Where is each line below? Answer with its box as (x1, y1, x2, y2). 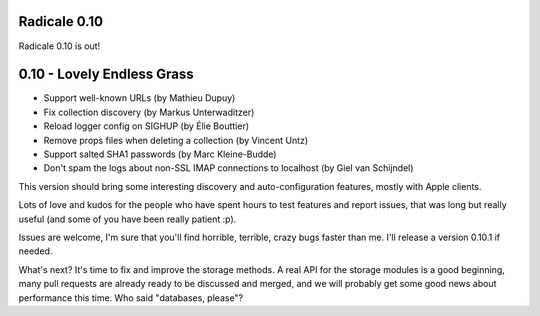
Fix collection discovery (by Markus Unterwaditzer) (43, 106, 255, 118)
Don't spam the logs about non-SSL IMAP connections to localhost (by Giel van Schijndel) (43, 162, 414, 174)
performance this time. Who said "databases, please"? (18, 291, 244, 304)
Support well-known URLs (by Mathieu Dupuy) (43, 92, 236, 104)
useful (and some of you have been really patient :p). (18, 213, 237, 225)
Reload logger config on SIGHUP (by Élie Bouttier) (43, 120, 250, 132)
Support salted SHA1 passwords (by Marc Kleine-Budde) (43, 148, 277, 160)
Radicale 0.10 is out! (18, 40, 101, 52)
